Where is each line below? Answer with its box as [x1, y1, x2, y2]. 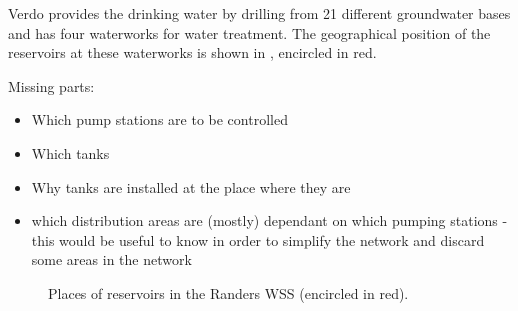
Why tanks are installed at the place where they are [31, 176, 351, 197]
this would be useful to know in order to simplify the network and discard [31, 229, 485, 250]
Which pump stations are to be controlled [31, 109, 288, 130]
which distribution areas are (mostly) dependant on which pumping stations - [31, 210, 508, 231]
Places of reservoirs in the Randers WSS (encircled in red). [48, 282, 409, 303]
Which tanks [31, 142, 110, 163]
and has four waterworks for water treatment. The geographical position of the [8, 22, 491, 43]
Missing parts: [8, 75, 95, 96]
